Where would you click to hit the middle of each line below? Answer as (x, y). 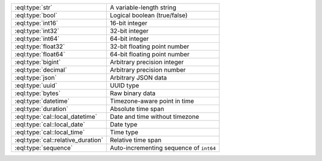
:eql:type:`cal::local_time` (50, 132)
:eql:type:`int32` (37, 31)
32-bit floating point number (150, 46)
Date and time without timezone (154, 117)
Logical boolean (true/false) (149, 15)
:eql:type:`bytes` (38, 93)
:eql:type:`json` (35, 78)
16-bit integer (129, 23)
